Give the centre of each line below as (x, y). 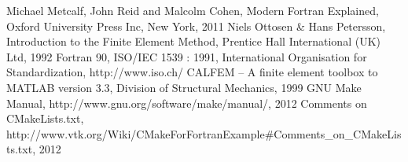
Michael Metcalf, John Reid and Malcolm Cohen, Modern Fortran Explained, (193, 10)
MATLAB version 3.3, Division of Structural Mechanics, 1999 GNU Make (184, 87)
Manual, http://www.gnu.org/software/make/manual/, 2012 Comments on (187, 103)
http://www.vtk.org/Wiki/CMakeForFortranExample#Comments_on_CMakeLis (204, 133)
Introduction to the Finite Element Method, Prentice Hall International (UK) (193, 41)
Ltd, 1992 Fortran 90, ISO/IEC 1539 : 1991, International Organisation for (187, 56)
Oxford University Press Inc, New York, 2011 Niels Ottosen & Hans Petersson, (196, 26)
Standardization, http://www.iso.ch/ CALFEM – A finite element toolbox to (192, 72)
